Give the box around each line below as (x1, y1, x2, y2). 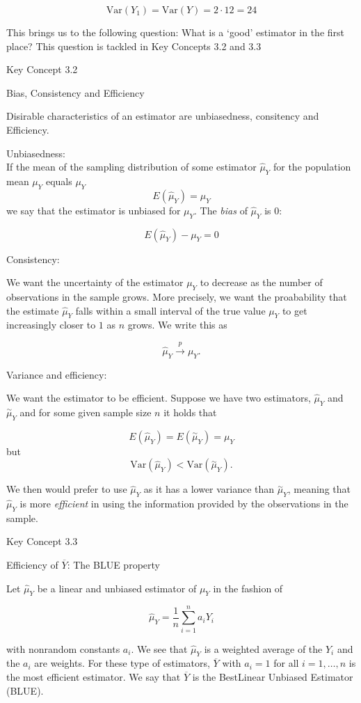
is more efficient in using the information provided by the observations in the (19, 496, 348, 511)
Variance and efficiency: (6, 367, 107, 381)
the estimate (6, 303, 59, 317)
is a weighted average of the (204, 641, 323, 656)
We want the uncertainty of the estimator (6, 275, 184, 290)
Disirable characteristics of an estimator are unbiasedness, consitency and (6, 109, 319, 123)
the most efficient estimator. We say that (6, 669, 181, 684)
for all (273, 656, 299, 670)
